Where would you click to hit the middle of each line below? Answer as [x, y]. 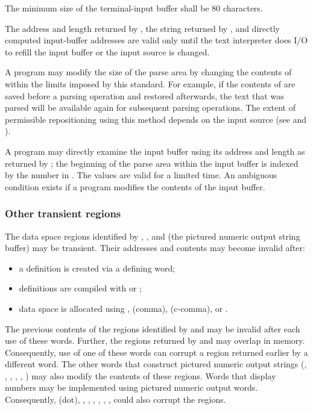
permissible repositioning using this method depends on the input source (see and [156, 119]
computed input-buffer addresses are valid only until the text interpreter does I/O [156, 40]
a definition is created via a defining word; [97, 268]
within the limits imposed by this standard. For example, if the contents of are [150, 83]
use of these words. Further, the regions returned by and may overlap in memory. [155, 340]
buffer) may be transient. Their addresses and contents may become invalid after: [155, 248]
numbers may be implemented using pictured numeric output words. [131, 387]
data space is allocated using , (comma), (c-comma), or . [123, 308]
